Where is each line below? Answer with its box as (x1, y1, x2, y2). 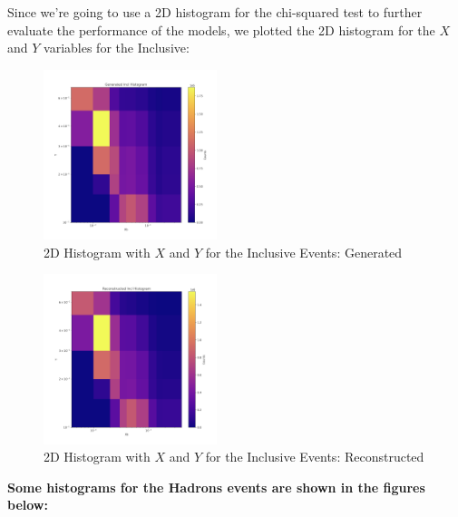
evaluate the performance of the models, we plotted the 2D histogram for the (7, 20, 435, 39)
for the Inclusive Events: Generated (205, 242, 403, 261)
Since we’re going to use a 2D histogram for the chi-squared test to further (7, 3, 423, 21)
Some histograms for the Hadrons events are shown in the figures (7, 477, 425, 496)
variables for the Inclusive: (44, 38, 190, 57)
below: (7, 495, 48, 514)
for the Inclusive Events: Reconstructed (205, 447, 424, 466)
